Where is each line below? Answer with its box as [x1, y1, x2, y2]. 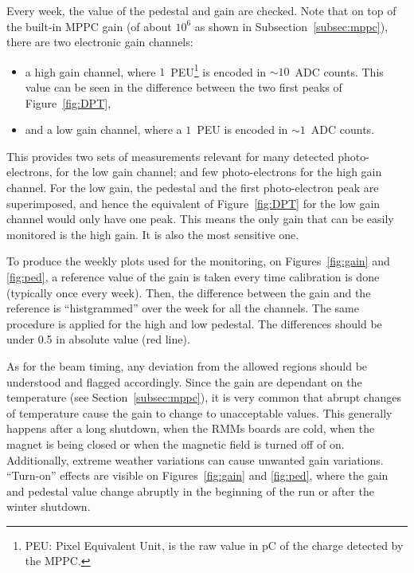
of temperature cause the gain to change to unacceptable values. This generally [6, 404, 393, 421]
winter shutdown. [6, 498, 91, 515]
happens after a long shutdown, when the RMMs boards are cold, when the [6, 420, 375, 437]
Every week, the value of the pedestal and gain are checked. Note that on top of [6, 2, 396, 18]
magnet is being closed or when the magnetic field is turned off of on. [6, 435, 345, 452]
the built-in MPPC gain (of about [6, 18, 172, 34]
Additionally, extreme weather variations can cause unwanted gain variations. [6, 451, 384, 468]
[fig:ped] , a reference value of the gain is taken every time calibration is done [6, 268, 380, 285]
